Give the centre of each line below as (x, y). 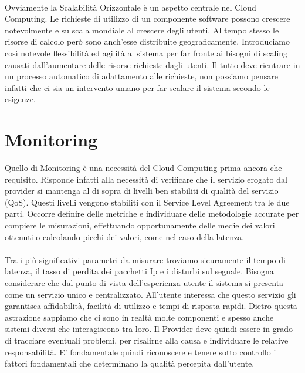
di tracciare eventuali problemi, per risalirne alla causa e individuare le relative (147, 340)
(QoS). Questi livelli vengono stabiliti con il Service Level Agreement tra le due (147, 202)
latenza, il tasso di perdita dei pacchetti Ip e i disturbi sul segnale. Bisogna (139, 271)
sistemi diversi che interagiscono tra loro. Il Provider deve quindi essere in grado (149, 329)
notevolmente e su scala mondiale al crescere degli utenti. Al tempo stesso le (142, 30)
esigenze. (20, 99)
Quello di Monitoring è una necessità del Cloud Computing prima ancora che (143, 168)
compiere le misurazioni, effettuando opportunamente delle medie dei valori (140, 225)
